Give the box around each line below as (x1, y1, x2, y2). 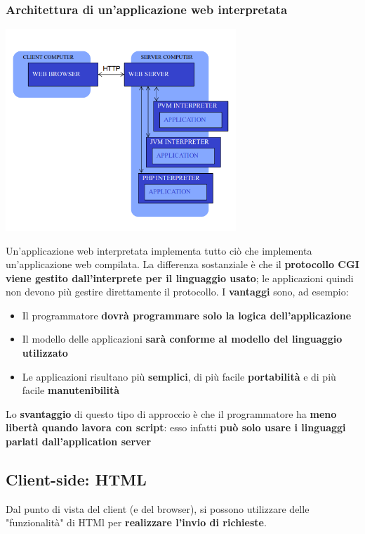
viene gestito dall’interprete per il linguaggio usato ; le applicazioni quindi (6, 270, 354, 285)
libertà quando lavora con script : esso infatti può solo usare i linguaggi (6, 420, 346, 435)
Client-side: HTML (6, 469, 147, 490)
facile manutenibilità (22, 383, 120, 398)
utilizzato (22, 345, 68, 360)
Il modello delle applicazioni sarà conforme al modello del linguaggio (22, 331, 343, 346)
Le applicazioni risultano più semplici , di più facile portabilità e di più (22, 369, 336, 383)
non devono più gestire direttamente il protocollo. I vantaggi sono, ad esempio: (6, 284, 349, 299)
